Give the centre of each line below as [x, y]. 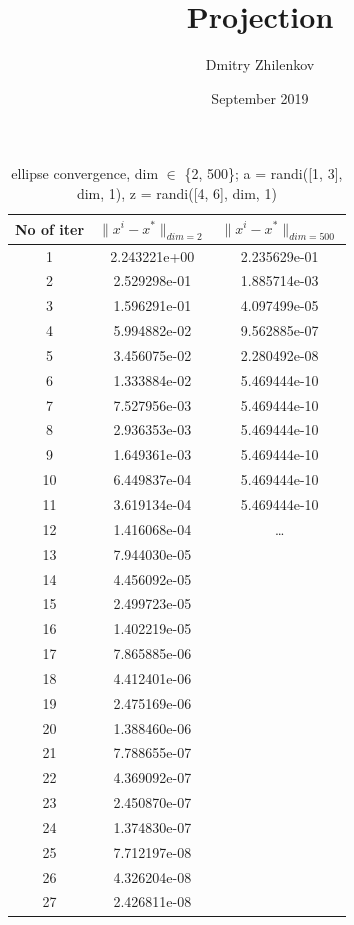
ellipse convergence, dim [85, 173]
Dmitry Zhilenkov [260, 64]
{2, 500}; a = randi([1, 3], [263, 173]
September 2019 [260, 97]
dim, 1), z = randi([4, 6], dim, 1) [176, 192]
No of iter [50, 228]
